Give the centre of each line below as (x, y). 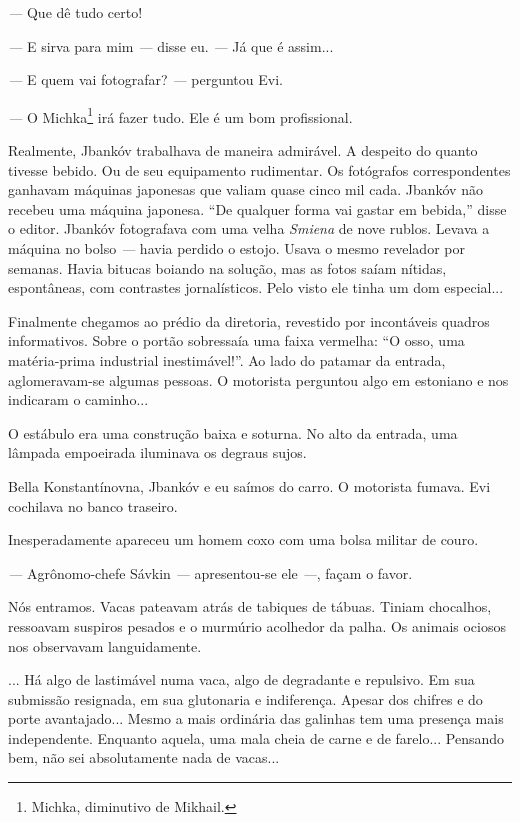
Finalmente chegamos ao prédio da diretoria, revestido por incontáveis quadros (249, 320)
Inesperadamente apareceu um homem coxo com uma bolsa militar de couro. (243, 539)
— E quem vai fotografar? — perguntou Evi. (145, 79)
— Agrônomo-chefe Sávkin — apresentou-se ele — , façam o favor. (210, 572)
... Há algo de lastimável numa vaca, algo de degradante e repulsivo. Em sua (241, 679)
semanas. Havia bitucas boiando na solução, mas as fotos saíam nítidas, (227, 267)
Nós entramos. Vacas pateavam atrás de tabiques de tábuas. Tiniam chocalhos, (250, 606)
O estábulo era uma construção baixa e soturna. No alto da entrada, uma (233, 432)
